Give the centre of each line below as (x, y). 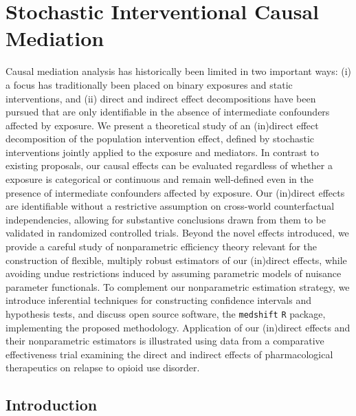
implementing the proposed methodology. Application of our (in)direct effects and (178, 327)
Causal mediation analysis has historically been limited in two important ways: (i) (178, 71)
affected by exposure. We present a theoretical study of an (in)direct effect (162, 125)
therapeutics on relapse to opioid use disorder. (103, 368)
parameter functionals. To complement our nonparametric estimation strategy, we (178, 286)
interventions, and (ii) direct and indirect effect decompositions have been (161, 98)
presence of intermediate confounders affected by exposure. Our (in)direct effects (175, 192)
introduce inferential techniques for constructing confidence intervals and (158, 300)
